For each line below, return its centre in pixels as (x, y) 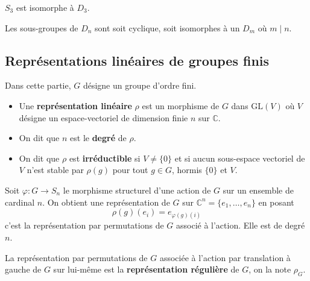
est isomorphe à (45, 7)
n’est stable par (55, 170)
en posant (276, 202)
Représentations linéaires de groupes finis (137, 60)
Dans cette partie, (38, 85)
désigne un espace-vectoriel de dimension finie (103, 117)
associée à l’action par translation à (225, 257)
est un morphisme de (181, 105)
